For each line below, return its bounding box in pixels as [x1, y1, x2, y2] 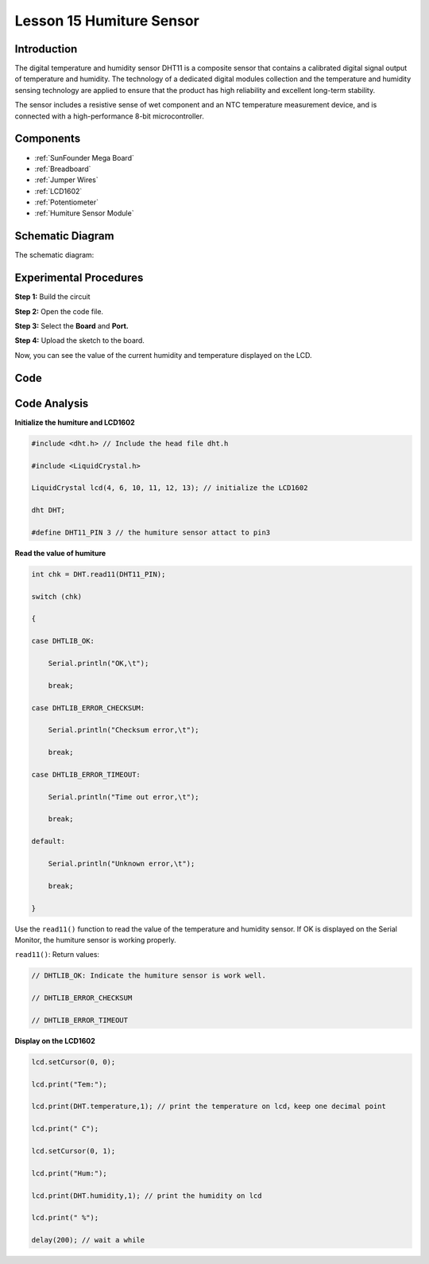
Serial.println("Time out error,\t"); [48, 792, 199, 801]
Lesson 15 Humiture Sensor [14, 12, 200, 29]
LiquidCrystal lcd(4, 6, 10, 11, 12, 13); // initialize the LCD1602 [31, 484, 308, 492]
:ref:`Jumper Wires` [34, 175, 99, 185]
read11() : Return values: [14, 950, 99, 959]
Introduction [14, 42, 78, 56]
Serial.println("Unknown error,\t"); [48, 859, 195, 869]
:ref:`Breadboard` [34, 164, 91, 173]
